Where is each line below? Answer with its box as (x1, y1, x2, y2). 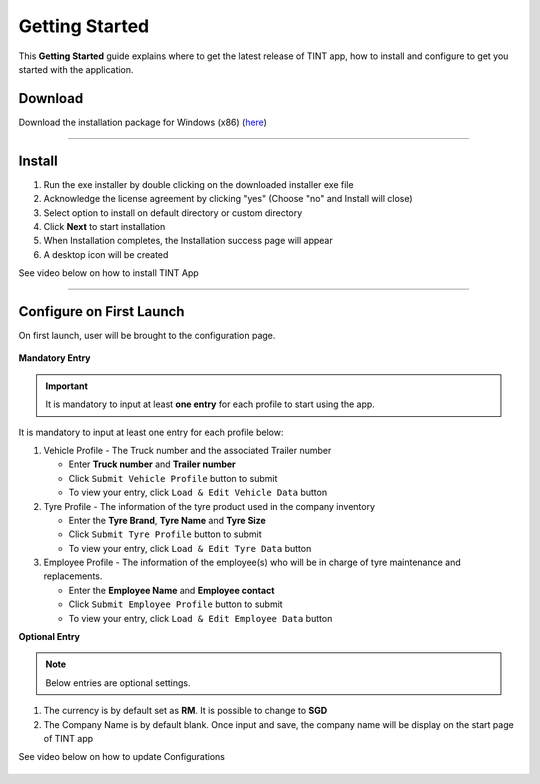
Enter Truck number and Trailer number (68, 458, 237, 470)
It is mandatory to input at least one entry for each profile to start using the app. (45, 398, 375, 410)
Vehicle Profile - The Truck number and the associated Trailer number (43, 444, 332, 456)
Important (45, 380, 89, 392)
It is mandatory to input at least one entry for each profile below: (18, 426, 284, 438)
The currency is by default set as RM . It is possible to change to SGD (43, 705, 328, 717)
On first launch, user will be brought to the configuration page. (18, 330, 276, 341)
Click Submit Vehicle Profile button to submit (68, 472, 278, 484)
